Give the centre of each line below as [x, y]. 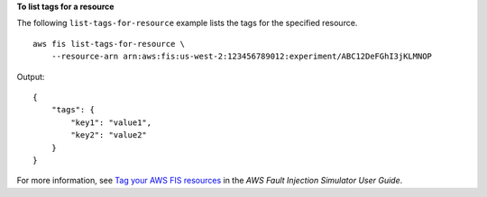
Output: [31, 76]
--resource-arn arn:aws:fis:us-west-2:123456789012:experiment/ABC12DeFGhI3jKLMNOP [242, 57]
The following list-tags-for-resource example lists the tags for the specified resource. [187, 23]
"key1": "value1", [111, 122]
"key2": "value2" [109, 135]
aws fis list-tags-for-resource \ [109, 44]
